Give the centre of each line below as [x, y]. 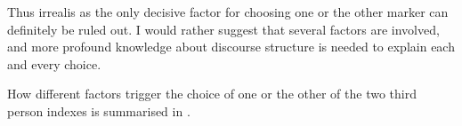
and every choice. [54, 63]
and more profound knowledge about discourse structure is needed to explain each [231, 47]
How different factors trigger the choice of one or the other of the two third [212, 94]
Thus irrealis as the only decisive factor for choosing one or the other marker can [228, 12]
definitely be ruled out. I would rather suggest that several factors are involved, [223, 29]
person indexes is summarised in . [99, 110]
